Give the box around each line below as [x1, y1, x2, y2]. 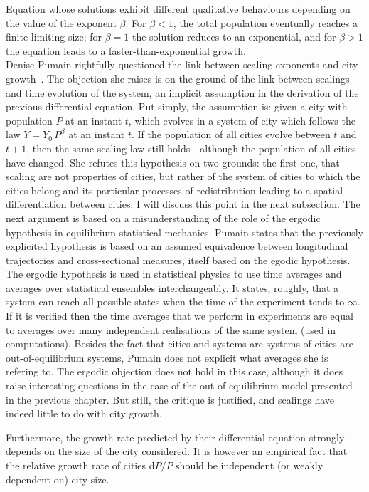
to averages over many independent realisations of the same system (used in [6, 322, 336, 337]
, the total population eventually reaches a [173, 15, 358, 30]
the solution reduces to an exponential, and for [132, 29, 336, 44]
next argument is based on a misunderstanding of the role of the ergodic [6, 210, 321, 225]
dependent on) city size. [6, 471, 109, 486]
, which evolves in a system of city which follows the [128, 112, 355, 127]
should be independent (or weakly [176, 458, 323, 472]
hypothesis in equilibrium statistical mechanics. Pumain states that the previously [6, 224, 363, 239]
